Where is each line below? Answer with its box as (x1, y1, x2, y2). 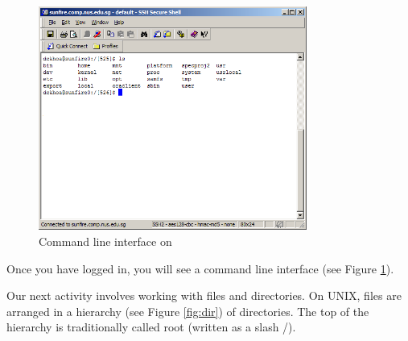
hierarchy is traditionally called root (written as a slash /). (6, 318, 296, 335)
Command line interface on (39, 232, 172, 249)
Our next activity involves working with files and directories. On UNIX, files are (6, 287, 402, 304)
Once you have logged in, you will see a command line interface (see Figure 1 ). (6, 260, 394, 277)
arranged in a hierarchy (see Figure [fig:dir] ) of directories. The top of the (6, 302, 369, 319)
